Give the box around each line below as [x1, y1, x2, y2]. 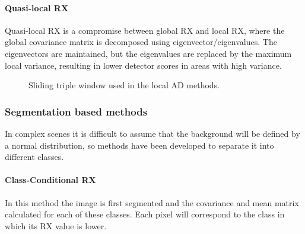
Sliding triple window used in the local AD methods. [28, 79, 220, 91]
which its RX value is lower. [5, 219, 107, 232]
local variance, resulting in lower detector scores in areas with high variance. [5, 59, 282, 71]
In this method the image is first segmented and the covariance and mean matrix [5, 196, 299, 209]
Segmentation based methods [5, 104, 148, 118]
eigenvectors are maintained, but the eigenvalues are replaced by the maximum [5, 47, 292, 59]
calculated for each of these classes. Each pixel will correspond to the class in [5, 208, 285, 220]
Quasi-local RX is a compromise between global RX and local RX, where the [5, 24, 285, 36]
